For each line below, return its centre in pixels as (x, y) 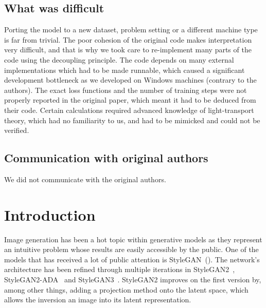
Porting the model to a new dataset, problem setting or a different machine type (131, 30)
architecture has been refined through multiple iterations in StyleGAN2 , (120, 269)
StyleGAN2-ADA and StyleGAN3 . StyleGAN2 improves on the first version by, (133, 280)
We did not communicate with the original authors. (85, 179)
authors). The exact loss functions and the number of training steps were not (126, 90)
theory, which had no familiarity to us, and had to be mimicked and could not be (132, 120)
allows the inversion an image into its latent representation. (98, 300)
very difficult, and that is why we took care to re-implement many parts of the (128, 50)
